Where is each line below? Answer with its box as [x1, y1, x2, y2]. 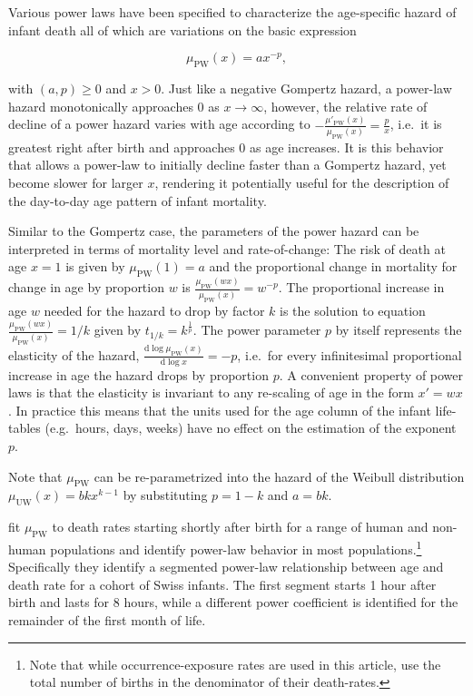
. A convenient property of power [279, 365, 464, 384]
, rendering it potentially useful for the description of [154, 172, 449, 191]
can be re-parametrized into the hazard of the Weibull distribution [94, 466, 465, 485]
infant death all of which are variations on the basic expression [8, 20, 357, 39]
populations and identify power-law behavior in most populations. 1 [50, 536, 422, 558]
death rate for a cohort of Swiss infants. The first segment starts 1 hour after [8, 574, 437, 593]
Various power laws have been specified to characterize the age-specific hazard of [8, 3, 457, 21]
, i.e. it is [389, 114, 442, 133]
